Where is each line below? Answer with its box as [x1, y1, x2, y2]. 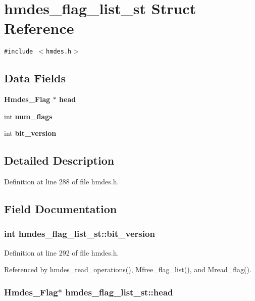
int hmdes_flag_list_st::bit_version [4, 227, 155, 240]
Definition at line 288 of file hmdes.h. [4, 176, 119, 187]
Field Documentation [4, 201, 117, 217]
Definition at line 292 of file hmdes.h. [4, 247, 119, 258]
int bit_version [4, 128, 57, 138]
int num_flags [4, 111, 53, 121]
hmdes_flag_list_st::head [65, 285, 173, 298]
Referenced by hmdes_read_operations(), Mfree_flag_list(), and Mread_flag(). [4, 264, 251, 275]
